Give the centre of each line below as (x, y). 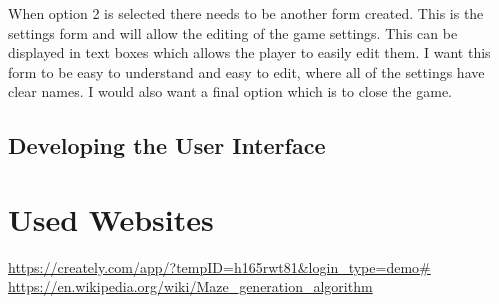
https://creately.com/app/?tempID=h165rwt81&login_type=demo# (219, 266)
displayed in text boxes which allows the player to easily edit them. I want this (249, 52)
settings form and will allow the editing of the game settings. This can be (233, 32)
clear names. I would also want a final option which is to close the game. (230, 91)
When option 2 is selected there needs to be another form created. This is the (246, 13)
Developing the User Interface (167, 145)
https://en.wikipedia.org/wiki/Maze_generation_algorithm (190, 286)
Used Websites (111, 218)
